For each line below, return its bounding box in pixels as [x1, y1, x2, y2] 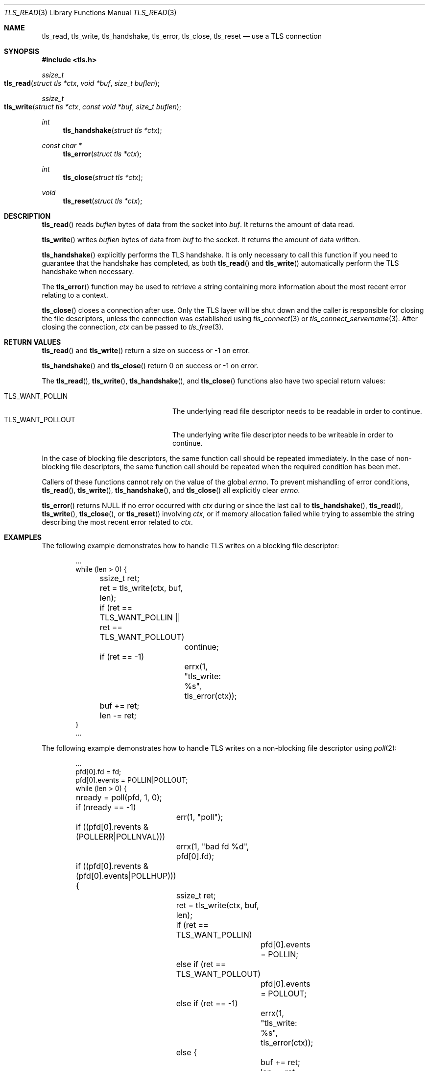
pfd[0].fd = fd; [75, 767, 121, 776]
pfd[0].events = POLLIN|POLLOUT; [75, 776, 188, 784]
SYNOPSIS [4, 47, 40, 55]
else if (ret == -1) [176, 998, 238, 1008]
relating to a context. [42, 291, 108, 299]
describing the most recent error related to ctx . [42, 518, 193, 526]
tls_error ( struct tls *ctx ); [63, 150, 142, 158]
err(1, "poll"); [176, 812, 223, 822]
